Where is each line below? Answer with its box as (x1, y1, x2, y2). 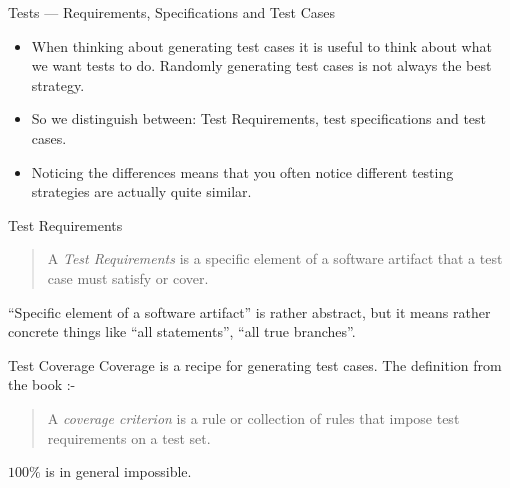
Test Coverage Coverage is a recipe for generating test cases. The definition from (8, 354, 502, 375)
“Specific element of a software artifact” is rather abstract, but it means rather (8, 301, 491, 322)
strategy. (31, 74, 85, 95)
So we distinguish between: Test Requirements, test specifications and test (31, 108, 487, 129)
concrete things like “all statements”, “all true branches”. (8, 321, 356, 342)
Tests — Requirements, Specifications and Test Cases (8, 2, 335, 22)
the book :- (8, 374, 76, 395)
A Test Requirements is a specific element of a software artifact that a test (47, 248, 503, 269)
